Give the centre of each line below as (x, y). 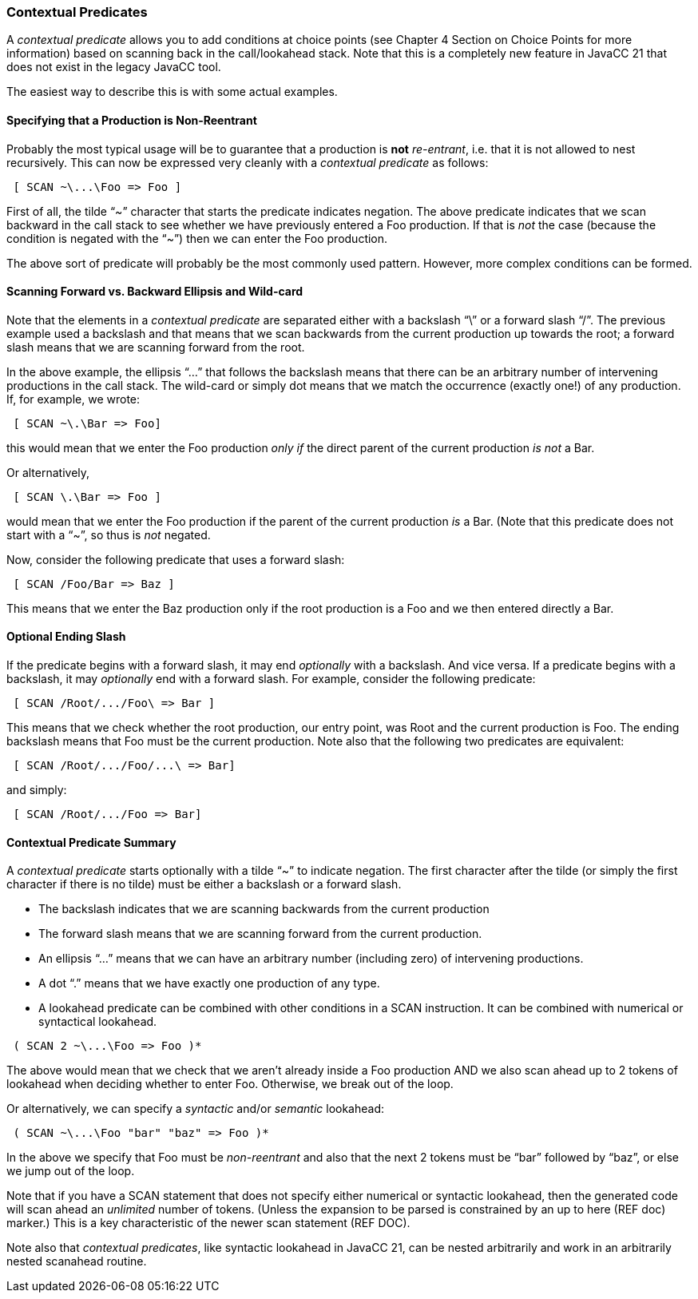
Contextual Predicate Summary (91, 842)
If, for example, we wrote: (73, 399)
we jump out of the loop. (71, 1171)
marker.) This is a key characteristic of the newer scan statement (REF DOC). (208, 1223)
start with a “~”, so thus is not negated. (109, 534)
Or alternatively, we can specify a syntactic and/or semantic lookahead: (196, 1109)
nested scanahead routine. (77, 1261)
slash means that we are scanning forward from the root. (156, 347)
